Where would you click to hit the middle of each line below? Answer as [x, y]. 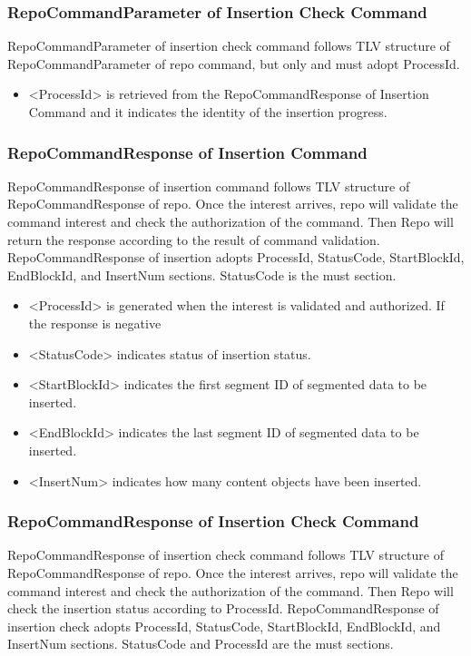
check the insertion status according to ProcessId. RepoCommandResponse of [223, 608]
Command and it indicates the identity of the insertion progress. [208, 112]
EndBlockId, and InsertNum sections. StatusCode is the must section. [202, 274]
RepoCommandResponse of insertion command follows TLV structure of [209, 186]
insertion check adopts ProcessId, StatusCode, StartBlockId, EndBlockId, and [224, 626]
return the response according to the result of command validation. [194, 239]
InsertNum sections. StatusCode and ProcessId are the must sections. [201, 644]
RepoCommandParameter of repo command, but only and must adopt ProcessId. [234, 63]
